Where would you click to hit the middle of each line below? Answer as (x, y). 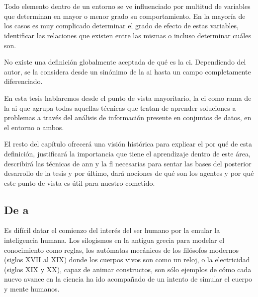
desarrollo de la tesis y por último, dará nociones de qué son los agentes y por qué (129, 173)
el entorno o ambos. (34, 127)
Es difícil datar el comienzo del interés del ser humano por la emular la (112, 230)
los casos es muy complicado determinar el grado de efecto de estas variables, (121, 26)
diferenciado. (23, 81)
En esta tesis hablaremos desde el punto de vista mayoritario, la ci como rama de (128, 98)
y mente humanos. (32, 289)
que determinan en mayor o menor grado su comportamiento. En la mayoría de (125, 16)
